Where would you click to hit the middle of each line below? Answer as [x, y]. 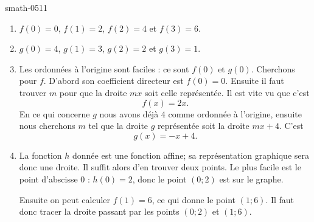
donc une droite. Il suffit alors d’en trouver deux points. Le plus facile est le [160, 167]
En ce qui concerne [54, 113]
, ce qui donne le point [194, 199]
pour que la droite [93, 92]
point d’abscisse [48, 179]
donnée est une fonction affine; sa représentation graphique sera [191, 155]
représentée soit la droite [204, 126]
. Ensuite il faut [255, 81]
